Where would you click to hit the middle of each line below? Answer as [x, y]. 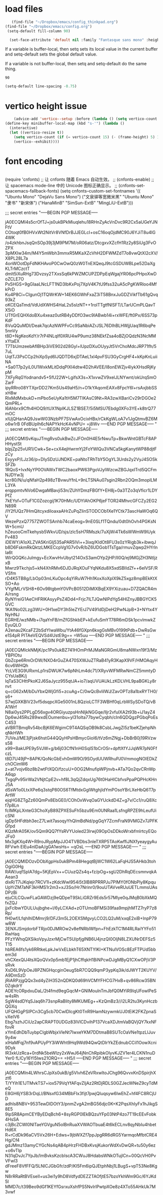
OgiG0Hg [14, 867]
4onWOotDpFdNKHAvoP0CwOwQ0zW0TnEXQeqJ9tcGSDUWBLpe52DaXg [80, 264]
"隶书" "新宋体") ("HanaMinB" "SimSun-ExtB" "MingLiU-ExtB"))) [69, 203]
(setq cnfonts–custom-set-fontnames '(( [100, 191]
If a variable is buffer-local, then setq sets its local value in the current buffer [81, 49]
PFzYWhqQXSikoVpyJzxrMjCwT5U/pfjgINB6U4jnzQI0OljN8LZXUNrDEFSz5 [80, 939]
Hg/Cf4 [12, 1140]
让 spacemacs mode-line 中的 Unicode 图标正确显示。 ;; [61, 186]
